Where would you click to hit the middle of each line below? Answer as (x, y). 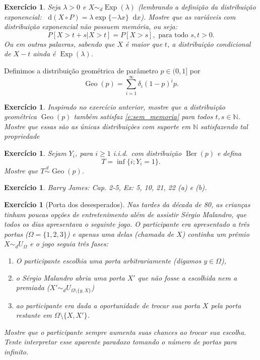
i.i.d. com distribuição (147, 153)
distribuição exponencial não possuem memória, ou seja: (91, 26)
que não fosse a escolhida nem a (187, 277)
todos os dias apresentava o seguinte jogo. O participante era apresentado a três (127, 224)
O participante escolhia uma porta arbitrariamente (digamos (109, 261)
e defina (230, 153)
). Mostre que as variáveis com (188, 16)
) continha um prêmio (216, 234)
